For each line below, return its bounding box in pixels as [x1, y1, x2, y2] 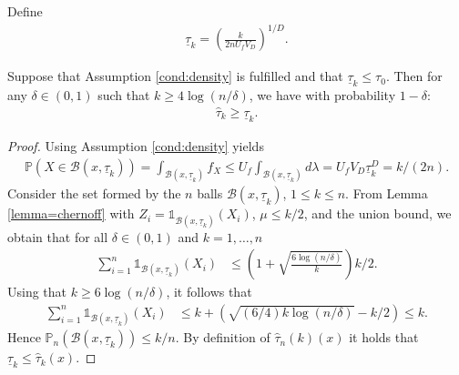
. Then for [385, 66, 443, 86]
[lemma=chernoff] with [7, 204, 135, 223]
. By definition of [175, 328, 270, 347]
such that [97, 86, 150, 105]
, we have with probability [249, 86, 396, 105]
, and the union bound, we [303, 204, 452, 223]
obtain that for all [7, 227, 108, 246]
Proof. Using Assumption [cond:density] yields [7, 137, 264, 155]
